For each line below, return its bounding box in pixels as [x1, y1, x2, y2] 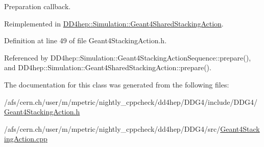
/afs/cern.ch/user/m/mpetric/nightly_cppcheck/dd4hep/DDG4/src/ [4, 123, 221, 134]
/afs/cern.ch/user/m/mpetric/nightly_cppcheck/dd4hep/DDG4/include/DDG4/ [4, 96, 257, 107]
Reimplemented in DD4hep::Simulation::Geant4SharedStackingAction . [4, 18, 224, 28]
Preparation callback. [4, 1, 71, 11]
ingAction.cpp [4, 133, 47, 144]
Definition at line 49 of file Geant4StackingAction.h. [4, 35, 167, 46]
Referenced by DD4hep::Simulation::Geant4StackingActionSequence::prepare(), [4, 52, 251, 63]
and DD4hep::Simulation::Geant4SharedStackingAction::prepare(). [4, 62, 211, 73]
